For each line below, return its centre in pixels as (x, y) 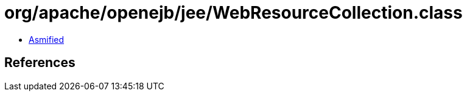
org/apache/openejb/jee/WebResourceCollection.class (233, 13)
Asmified (47, 39)
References (40, 63)
